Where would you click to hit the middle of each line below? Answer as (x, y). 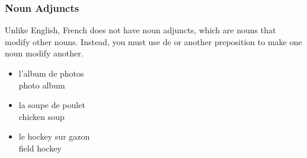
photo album (42, 85)
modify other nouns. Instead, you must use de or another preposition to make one (153, 41)
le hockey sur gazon (54, 136)
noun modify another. (44, 53)
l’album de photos (51, 73)
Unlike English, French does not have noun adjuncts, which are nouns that (140, 30)
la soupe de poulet (52, 105)
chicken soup (41, 116)
